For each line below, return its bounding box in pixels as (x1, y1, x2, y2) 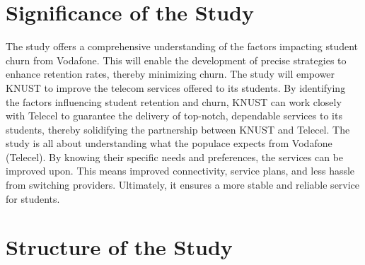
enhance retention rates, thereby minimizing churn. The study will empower (6, 66, 335, 81)
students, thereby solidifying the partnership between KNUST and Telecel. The (6, 122, 350, 136)
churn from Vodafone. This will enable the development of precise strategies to (6, 52, 347, 67)
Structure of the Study (6, 232, 233, 261)
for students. (6, 191, 60, 206)
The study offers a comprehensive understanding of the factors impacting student (6, 39, 359, 54)
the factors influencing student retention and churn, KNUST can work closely (6, 94, 342, 109)
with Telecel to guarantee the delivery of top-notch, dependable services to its (6, 108, 342, 123)
